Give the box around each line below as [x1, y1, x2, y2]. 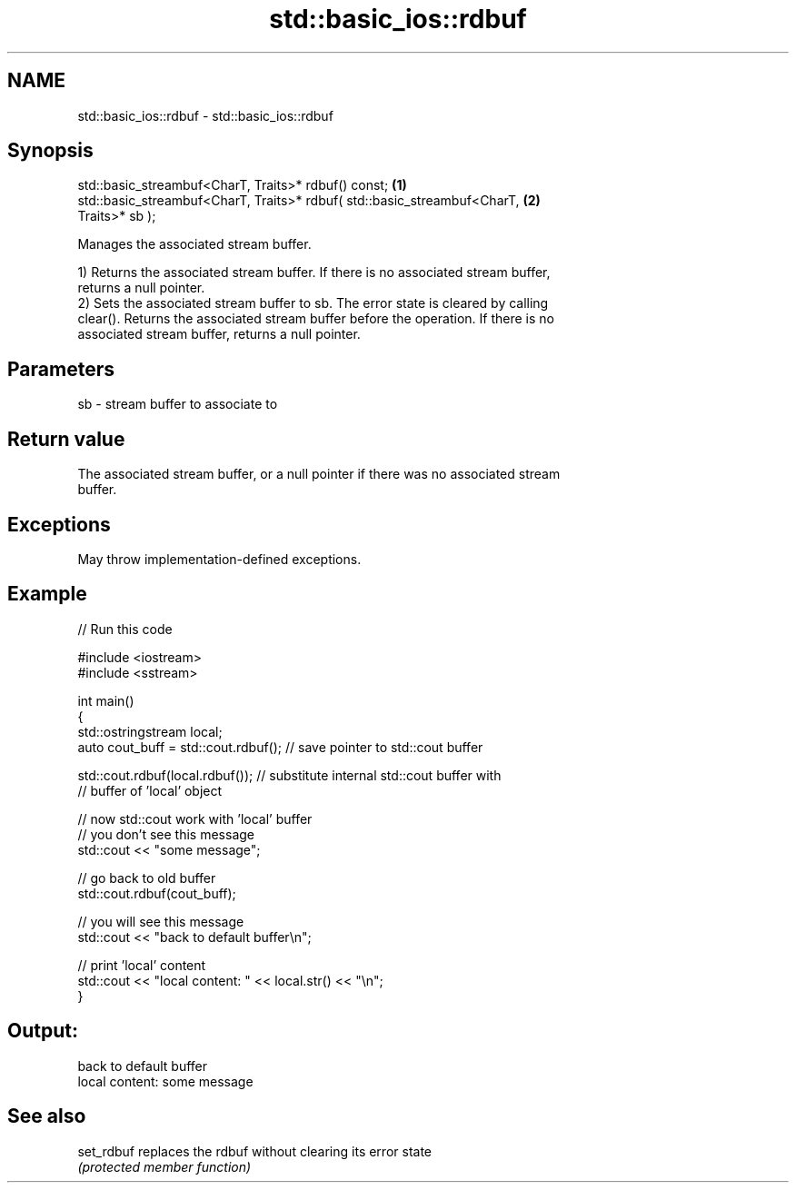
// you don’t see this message [77, 826, 254, 842]
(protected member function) [77, 1158, 252, 1175]
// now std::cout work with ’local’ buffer [77, 810, 313, 827]
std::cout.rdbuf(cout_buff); [77, 885, 236, 901]
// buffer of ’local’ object [77, 782, 223, 798]
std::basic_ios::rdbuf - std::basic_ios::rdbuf [77, 107, 333, 124]
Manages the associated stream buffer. [77, 236, 312, 253]
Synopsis [7, 139, 94, 163]
